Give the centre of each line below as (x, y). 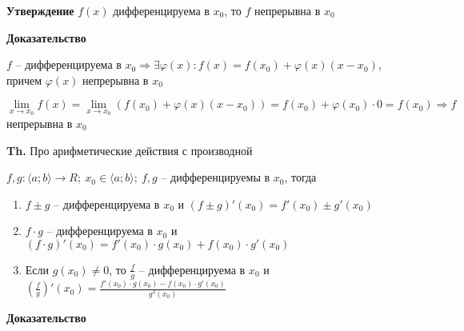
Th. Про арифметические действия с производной (130, 150)
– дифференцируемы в (216, 177)
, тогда (300, 177)
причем (24, 80)
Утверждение (40, 10)
